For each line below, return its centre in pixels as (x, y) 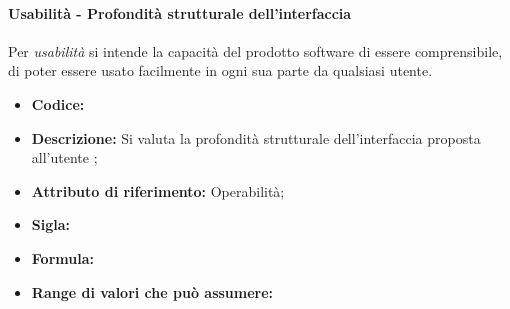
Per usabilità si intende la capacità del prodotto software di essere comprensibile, (255, 50)
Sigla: (51, 224)
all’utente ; (64, 157)
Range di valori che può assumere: (152, 291)
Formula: (62, 257)
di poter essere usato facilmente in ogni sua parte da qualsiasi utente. (220, 70)
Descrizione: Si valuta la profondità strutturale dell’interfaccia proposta (256, 137)
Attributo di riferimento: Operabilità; (158, 190)
